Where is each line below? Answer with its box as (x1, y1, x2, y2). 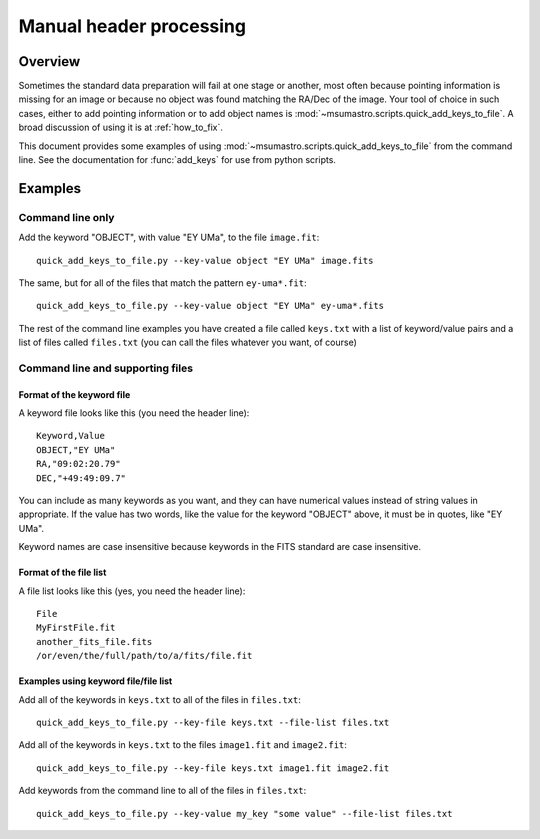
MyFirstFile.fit (36, 622, 116, 634)
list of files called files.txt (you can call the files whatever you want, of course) (18, 336, 357, 349)
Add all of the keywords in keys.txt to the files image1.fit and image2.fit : (18, 739, 347, 751)
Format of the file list (18, 566, 107, 579)
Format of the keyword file (18, 388, 131, 400)
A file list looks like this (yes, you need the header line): (18, 585, 246, 597)
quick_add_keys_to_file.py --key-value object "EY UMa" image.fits (36, 255, 374, 266)
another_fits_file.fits (36, 636, 153, 647)
